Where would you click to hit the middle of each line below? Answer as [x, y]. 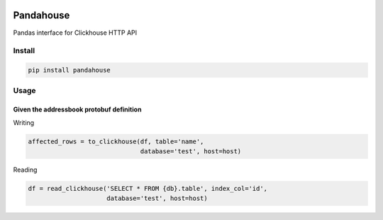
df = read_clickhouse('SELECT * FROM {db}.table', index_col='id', [148, 188]
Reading [25, 170]
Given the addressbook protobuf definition [77, 109]
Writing [24, 122]
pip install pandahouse [70, 70]
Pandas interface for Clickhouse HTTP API [75, 33]
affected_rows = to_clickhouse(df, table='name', [116, 141]
